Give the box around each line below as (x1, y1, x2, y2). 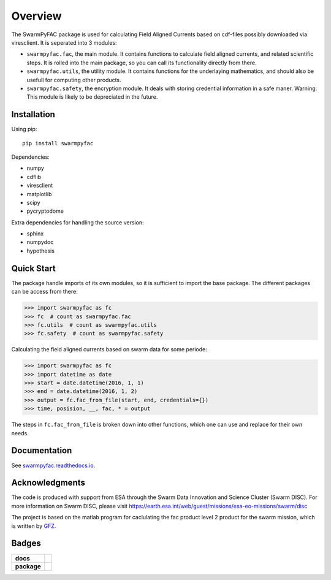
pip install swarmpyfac (22, 140, 94, 147)
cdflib (26, 173, 42, 180)
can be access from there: (11, 288, 78, 296)
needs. (11, 429, 29, 437)
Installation (11, 109, 55, 120)
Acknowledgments (11, 478, 86, 488)
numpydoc (26, 238, 54, 246)
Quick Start (11, 263, 56, 273)
